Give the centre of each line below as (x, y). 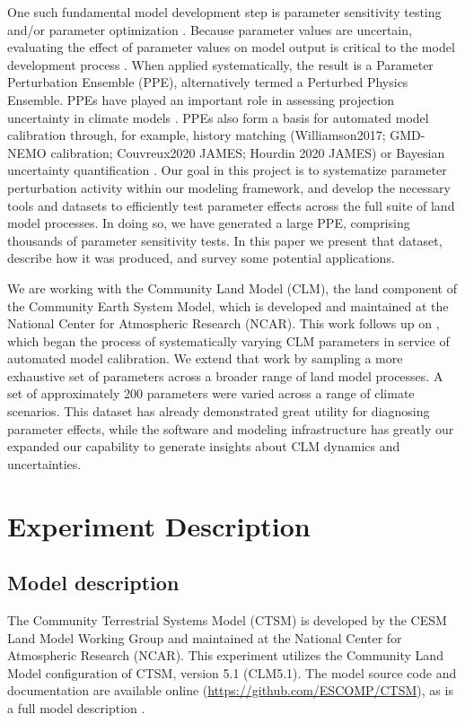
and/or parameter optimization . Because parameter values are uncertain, (210, 29)
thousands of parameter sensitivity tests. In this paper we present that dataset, (225, 240)
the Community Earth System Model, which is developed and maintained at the (228, 305)
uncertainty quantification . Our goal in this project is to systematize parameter (227, 170)
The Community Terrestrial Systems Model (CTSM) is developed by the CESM (227, 620)
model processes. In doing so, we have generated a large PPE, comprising (209, 223)
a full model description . (76, 707)
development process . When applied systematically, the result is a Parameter (220, 64)
